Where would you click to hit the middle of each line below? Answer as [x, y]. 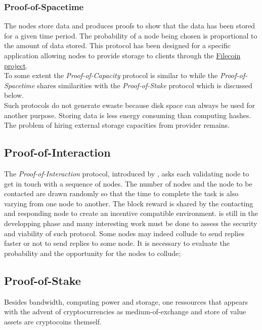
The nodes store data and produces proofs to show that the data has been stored [130, 26]
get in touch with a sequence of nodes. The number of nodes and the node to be [128, 183]
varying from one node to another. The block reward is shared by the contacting [129, 203]
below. [14, 95]
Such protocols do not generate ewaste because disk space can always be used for [130, 105]
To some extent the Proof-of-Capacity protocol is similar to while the [111, 75]
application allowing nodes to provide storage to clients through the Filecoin [122, 55]
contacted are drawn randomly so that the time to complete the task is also [121, 193]
